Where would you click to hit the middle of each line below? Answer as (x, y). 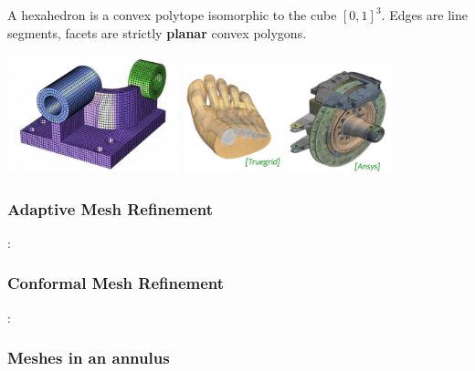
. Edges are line (425, 15)
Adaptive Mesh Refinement (111, 208)
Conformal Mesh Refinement (116, 283)
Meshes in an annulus (89, 358)
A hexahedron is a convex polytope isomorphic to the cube (172, 15)
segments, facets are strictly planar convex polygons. (157, 32)
